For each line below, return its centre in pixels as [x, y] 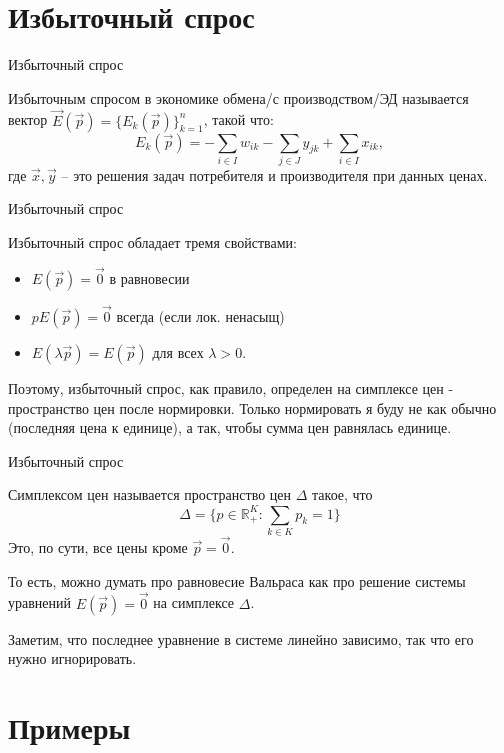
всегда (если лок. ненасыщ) [200, 316]
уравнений [40, 602]
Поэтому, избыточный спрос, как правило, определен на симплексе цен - [231, 388]
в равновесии [149, 277]
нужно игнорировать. [72, 658]
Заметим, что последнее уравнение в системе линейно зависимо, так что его [241, 638]
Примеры [69, 726]
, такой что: [238, 119]
